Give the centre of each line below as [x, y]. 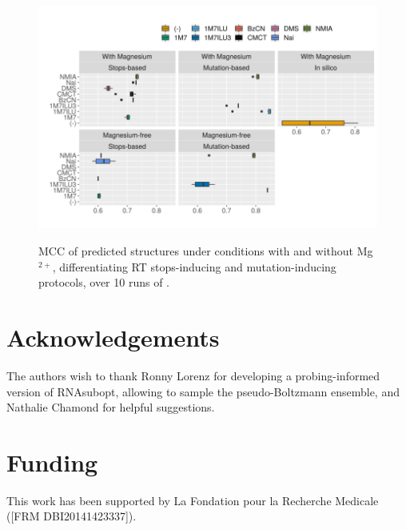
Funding [52, 462]
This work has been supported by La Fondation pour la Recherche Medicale [193, 500]
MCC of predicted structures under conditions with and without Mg [206, 251]
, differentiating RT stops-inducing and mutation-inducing [194, 266]
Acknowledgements [113, 337]
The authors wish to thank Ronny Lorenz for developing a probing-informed [193, 375]
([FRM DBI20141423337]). [72, 516]
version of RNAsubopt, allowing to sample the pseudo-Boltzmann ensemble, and [203, 391]
